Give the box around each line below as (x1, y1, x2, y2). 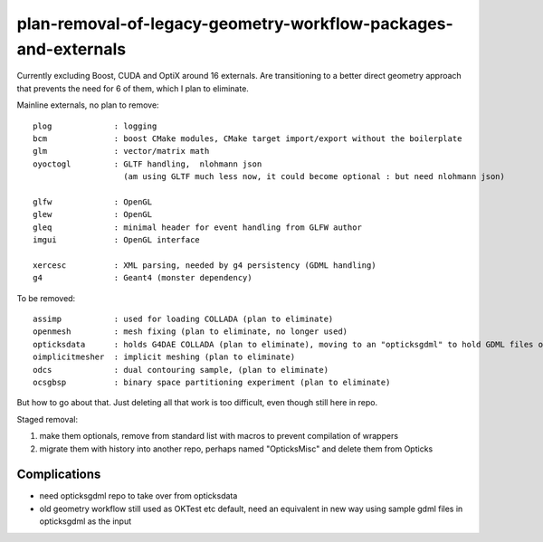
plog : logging (33, 120, 157, 131)
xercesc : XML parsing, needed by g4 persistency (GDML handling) (33, 260, 376, 271)
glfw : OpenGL (33, 196, 153, 207)
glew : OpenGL (33, 209, 153, 220)
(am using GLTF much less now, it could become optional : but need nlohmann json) (123, 172, 506, 182)
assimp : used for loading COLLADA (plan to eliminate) (33, 313, 334, 324)
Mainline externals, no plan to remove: (16, 100, 159, 110)
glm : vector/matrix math (33, 146, 210, 157)
